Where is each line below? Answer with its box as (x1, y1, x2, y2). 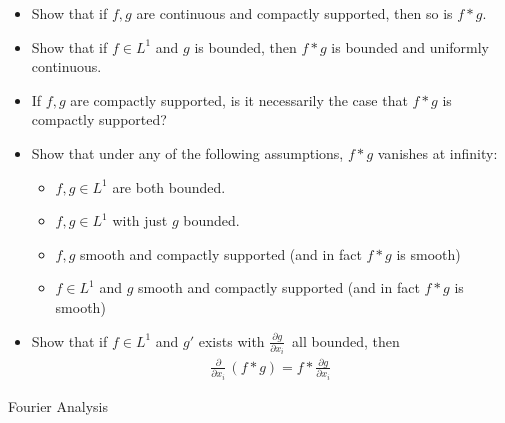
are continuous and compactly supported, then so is (136, 3, 453, 23)
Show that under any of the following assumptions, (31, 142, 344, 163)
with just (112, 210, 168, 231)
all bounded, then (292, 330, 400, 351)
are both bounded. (112, 176, 226, 197)
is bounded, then (194, 36, 297, 57)
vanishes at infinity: (377, 142, 498, 163)
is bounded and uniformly (331, 36, 489, 57)
